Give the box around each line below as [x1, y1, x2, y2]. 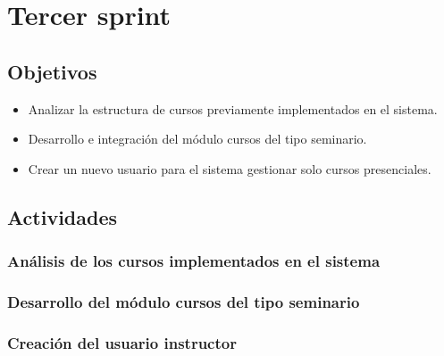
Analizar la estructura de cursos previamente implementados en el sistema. [28, 99, 438, 118]
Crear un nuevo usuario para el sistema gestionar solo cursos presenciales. [28, 159, 431, 178]
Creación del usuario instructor [7, 331, 237, 353]
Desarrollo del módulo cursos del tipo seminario [7, 290, 360, 312]
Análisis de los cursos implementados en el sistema [7, 250, 381, 272]
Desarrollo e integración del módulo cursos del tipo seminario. [28, 129, 367, 148]
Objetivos [7, 57, 97, 85]
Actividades [7, 203, 118, 230]
